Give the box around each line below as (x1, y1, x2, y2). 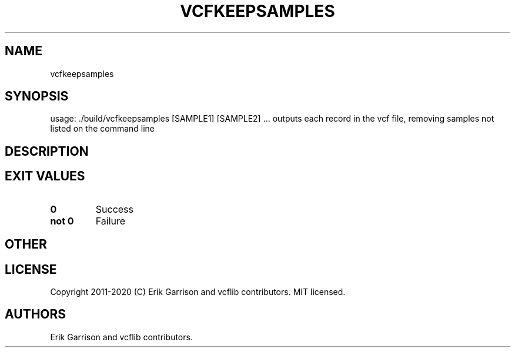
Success (95, 203, 134, 215)
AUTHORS (5, 307, 66, 322)
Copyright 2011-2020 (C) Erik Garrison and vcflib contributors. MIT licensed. (50, 286, 346, 297)
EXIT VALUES (5, 169, 85, 184)
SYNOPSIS (5, 89, 69, 104)
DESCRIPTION (5, 143, 89, 159)
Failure (95, 214, 126, 227)
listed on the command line (50, 123, 155, 134)
